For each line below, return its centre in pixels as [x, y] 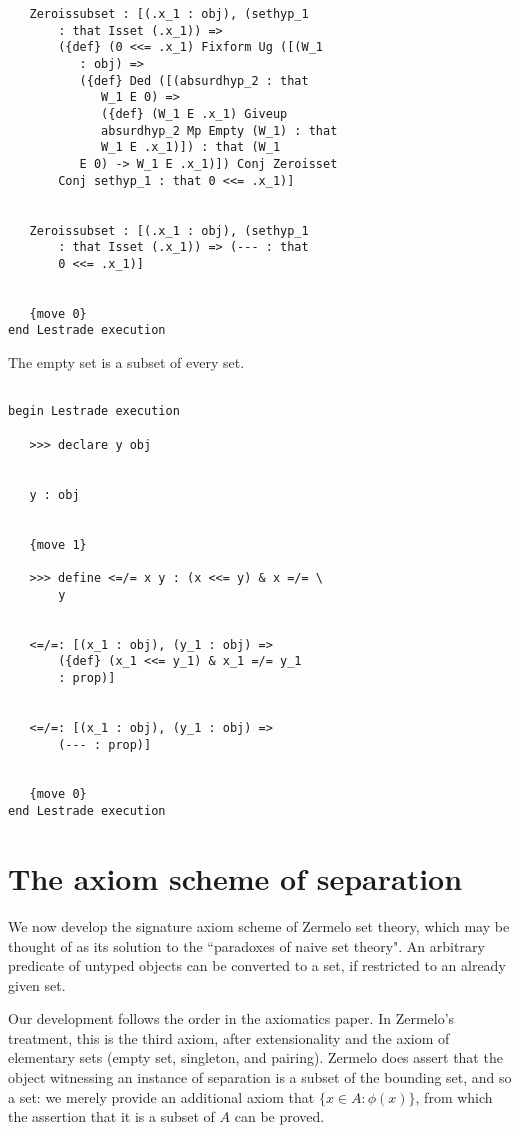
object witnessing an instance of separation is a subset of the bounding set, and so [260, 1077]
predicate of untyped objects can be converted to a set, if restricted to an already [257, 965]
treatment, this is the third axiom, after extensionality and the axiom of [229, 1037]
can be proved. [279, 1116]
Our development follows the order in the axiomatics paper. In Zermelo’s [231, 1018]
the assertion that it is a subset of [111, 1116]
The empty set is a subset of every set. [126, 362]
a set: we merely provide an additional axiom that [161, 1096]
